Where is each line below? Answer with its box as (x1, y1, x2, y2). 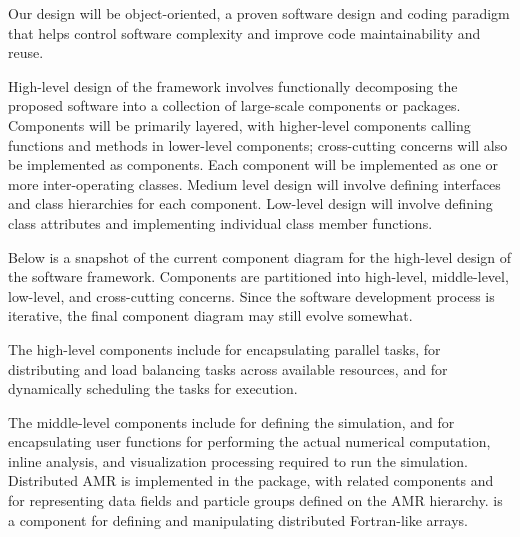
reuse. (8, 42, 44, 63)
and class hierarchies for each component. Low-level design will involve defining (8, 193, 493, 214)
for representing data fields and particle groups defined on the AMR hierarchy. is (8, 490, 503, 511)
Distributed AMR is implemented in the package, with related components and (8, 470, 494, 491)
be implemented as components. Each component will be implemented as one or (8, 154, 499, 175)
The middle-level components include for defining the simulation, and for (8, 411, 455, 432)
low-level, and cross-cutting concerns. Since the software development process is (8, 285, 495, 306)
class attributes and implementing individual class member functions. (8, 212, 433, 233)
